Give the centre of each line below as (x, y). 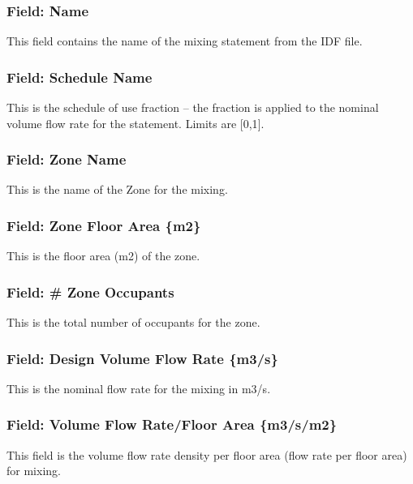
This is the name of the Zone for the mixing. (117, 189)
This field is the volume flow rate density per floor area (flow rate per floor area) (207, 454)
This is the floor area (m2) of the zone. (103, 256)
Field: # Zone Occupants (90, 291)
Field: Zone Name (67, 159)
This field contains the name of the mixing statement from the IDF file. (185, 41)
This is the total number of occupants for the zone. (133, 322)
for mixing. (34, 471)
